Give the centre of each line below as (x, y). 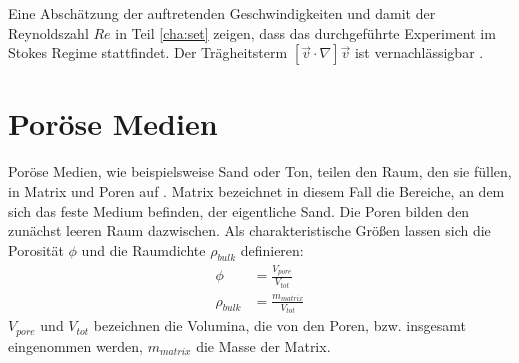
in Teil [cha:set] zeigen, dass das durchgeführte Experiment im (305, 32)
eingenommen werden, (75, 345)
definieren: (272, 249)
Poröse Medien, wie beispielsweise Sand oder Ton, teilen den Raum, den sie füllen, (260, 171)
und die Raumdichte (143, 249)
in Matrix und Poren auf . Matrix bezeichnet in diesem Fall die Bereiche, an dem (256, 190)
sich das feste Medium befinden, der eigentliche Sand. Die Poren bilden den (239, 210)
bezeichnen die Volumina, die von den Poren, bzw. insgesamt (279, 325)
